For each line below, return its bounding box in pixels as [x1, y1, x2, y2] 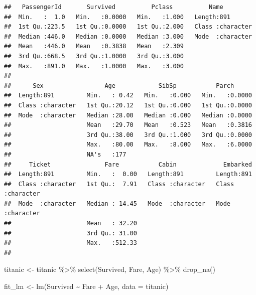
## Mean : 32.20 [4, 220, 137, 227]
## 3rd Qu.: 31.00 [4, 229, 137, 237]
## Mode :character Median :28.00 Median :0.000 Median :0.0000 [4, 111, 252, 119]
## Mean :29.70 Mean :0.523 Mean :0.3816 [4, 121, 252, 129]
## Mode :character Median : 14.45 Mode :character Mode [4, 200, 231, 207]
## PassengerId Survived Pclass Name [4, 4, 223, 11]
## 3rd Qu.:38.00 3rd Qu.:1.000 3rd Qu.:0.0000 [4, 131, 252, 138]
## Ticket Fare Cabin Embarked [4, 161, 252, 168]
